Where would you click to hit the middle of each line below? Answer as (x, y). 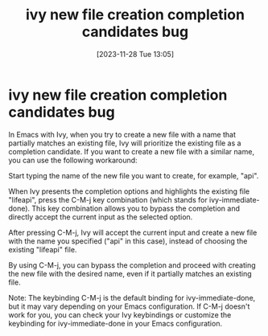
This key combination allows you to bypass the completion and (136, 208)
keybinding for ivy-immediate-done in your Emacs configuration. (115, 323)
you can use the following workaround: (73, 160)
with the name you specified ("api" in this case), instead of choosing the (128, 241)
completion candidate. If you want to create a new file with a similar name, (132, 151)
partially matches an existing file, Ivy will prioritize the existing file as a (125, 143)
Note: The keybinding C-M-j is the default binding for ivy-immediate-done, (132, 297)
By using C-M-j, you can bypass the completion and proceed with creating (132, 265)
